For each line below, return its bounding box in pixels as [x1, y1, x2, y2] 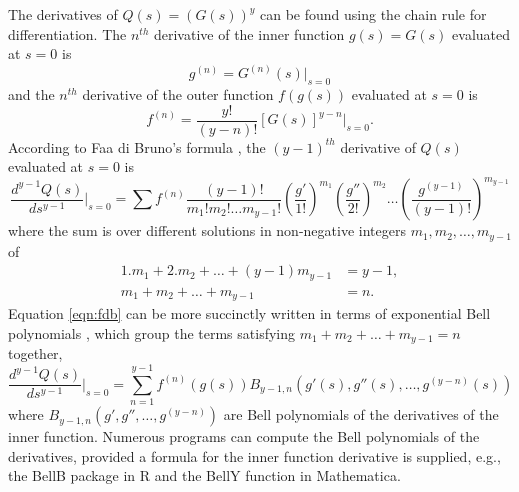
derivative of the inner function [153, 23, 345, 44]
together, [8, 343, 63, 364]
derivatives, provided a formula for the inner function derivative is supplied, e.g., [8, 445, 501, 466]
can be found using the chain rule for [260, 4, 487, 24]
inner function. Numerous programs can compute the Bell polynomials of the [8, 426, 480, 447]
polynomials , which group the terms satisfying [8, 322, 296, 343]
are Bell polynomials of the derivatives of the [223, 404, 499, 425]
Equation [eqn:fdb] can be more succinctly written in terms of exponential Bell [8, 303, 491, 324]
